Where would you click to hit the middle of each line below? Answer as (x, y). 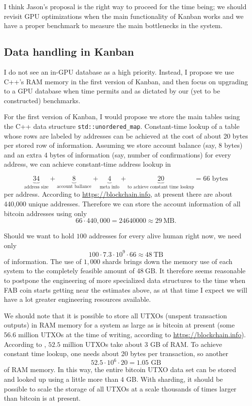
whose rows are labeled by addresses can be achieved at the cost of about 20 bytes (126, 135)
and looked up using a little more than (61, 379)
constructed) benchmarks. (42, 100)
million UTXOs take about (102, 344)
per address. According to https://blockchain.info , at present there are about (118, 194)
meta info (110, 187)
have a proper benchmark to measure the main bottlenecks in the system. (113, 25)
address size (36, 187)
